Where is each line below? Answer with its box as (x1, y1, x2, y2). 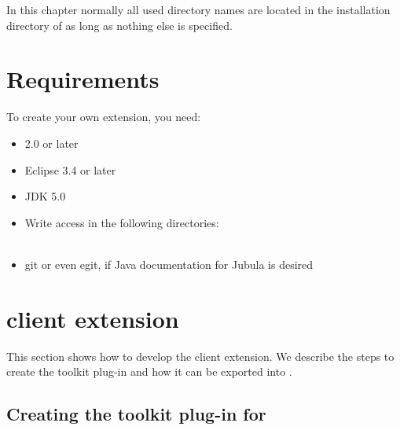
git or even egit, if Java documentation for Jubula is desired (24, 255, 314, 272)
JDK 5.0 (24, 188, 66, 204)
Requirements (6, 63, 160, 95)
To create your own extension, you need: (6, 108, 201, 125)
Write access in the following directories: (24, 214, 219, 230)
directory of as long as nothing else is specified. (6, 17, 233, 33)
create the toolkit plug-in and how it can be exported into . (6, 363, 292, 380)
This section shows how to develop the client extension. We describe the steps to (6, 347, 394, 364)
